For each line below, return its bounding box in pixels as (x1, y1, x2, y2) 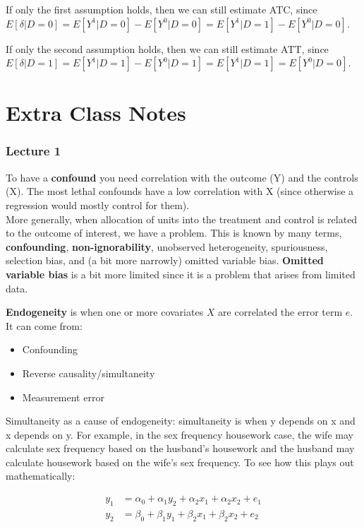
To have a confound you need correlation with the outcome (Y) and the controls (6, 170, 358, 184)
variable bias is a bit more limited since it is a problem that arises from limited (6, 266, 356, 281)
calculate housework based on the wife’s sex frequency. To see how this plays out (6, 454, 354, 469)
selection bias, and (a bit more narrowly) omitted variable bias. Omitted (6, 253, 324, 268)
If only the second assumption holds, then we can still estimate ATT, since (6, 41, 329, 56)
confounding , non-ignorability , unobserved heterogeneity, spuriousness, (6, 239, 328, 254)
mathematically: (6, 468, 75, 483)
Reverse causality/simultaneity (22, 365, 155, 380)
